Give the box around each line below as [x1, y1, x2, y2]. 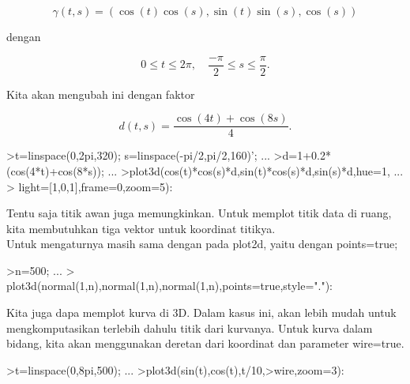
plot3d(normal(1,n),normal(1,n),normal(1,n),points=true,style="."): [6, 277, 333, 294]
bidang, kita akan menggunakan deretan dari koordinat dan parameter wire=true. [6, 335, 404, 352]
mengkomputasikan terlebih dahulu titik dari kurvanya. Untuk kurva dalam [6, 319, 373, 336]
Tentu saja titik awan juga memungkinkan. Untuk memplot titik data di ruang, [6, 205, 392, 221]
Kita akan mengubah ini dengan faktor [6, 85, 195, 102]
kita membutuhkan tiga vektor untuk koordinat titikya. [6, 220, 276, 236]
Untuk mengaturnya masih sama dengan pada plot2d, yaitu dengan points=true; [6, 235, 398, 252]
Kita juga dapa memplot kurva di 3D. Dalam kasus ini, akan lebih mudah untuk [6, 304, 397, 321]
